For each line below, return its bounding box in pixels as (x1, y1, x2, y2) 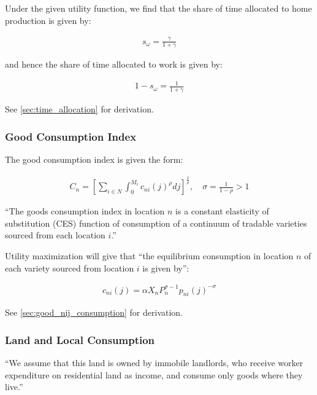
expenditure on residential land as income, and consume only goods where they (5, 368, 303, 381)
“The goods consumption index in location (5, 205, 165, 217)
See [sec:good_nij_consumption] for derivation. (5, 306, 183, 319)
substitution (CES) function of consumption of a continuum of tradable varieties (5, 216, 307, 229)
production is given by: (5, 14, 91, 26)
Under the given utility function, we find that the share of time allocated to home (5, 2, 312, 14)
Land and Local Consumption (5, 332, 155, 347)
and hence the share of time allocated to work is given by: (5, 58, 223, 71)
